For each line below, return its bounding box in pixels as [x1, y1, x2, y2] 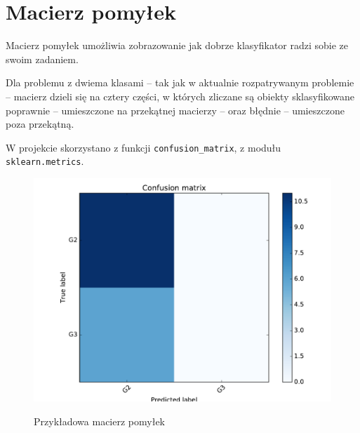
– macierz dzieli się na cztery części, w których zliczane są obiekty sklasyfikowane [6, 88, 354, 103]
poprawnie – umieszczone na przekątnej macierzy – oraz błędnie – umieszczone [6, 102, 345, 117]
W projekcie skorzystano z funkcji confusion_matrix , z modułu [6, 140, 281, 154]
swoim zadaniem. [6, 51, 79, 66]
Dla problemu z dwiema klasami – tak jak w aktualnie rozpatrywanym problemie [6, 75, 354, 90]
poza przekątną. [6, 116, 74, 131]
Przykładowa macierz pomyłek [34, 413, 165, 428]
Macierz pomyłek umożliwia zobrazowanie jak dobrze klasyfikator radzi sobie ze [6, 38, 349, 53]
